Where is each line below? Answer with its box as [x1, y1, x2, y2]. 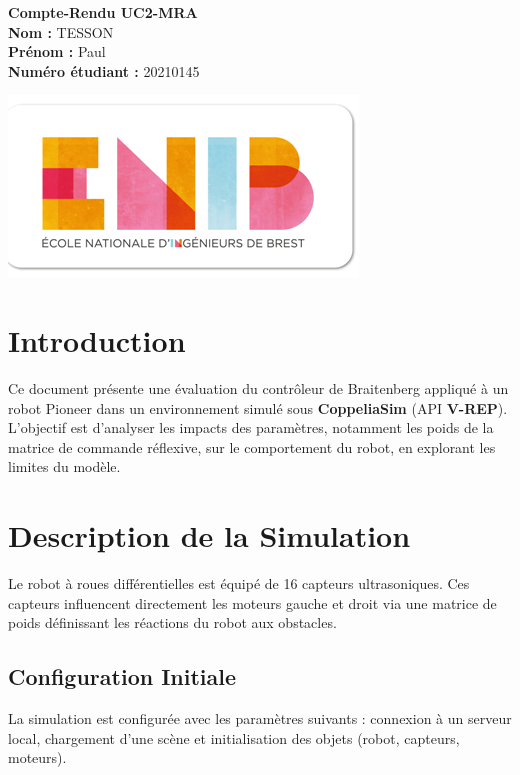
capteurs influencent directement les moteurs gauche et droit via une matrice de [8, 592, 497, 613]
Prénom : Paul [8, 41, 106, 62]
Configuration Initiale [8, 661, 237, 692]
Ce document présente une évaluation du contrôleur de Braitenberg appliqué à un [8, 378, 509, 399]
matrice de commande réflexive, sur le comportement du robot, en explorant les [8, 436, 496, 457]
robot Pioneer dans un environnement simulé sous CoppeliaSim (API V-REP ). [8, 397, 508, 418]
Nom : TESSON [8, 21, 114, 42]
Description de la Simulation [8, 515, 411, 556]
